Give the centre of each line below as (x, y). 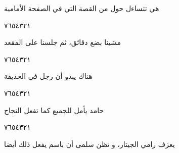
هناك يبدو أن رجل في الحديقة (48, 76)
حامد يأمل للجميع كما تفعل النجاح (54, 110)
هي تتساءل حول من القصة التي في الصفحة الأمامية (82, 8)
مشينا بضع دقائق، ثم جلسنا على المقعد (63, 42)
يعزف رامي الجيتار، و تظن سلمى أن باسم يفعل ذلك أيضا (89, 144)
